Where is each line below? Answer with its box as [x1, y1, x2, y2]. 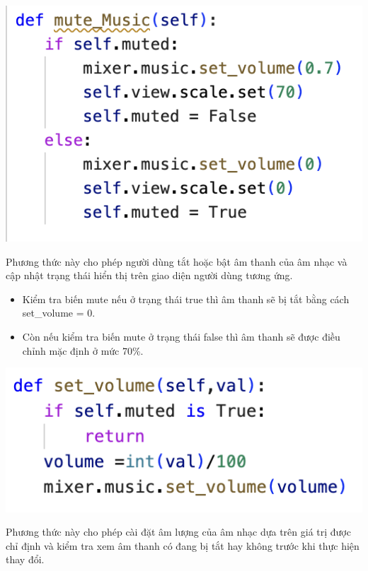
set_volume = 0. [22, 305, 96, 320]
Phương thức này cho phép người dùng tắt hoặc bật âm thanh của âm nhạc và [6, 254, 347, 269]
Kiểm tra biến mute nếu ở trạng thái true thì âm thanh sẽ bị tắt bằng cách [22, 291, 350, 306]
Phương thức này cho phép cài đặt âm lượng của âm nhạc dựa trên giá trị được [6, 524, 351, 539]
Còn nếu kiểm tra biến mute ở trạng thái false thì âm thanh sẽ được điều [22, 329, 340, 344]
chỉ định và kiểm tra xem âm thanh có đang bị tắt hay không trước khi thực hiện [6, 538, 360, 553]
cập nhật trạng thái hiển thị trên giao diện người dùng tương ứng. [6, 268, 293, 283]
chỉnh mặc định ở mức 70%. [22, 343, 144, 358]
